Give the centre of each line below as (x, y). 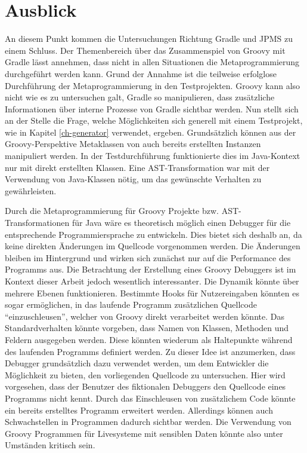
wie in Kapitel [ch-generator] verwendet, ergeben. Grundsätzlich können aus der (151, 132)
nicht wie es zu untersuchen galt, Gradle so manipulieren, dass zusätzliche (140, 97)
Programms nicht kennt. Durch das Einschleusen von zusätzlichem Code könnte (150, 398)
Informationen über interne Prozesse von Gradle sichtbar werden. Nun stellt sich (152, 108)
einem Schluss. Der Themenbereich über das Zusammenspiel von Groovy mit (145, 50)
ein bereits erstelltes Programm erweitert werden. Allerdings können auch (139, 410)
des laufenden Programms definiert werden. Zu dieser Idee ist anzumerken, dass (150, 351)
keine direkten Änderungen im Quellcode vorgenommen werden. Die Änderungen (153, 246)
